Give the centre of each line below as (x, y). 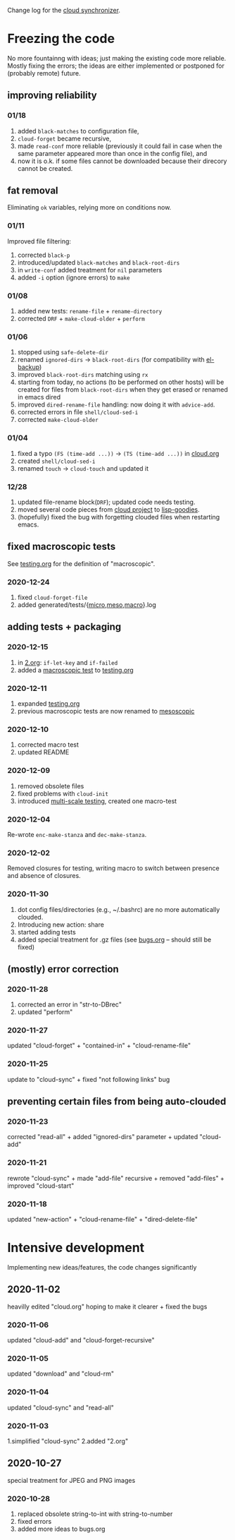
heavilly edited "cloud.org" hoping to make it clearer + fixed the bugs (107, 1306)
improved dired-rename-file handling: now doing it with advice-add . (116, 404)
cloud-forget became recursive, (64, 138)
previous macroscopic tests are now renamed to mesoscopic (106, 711)
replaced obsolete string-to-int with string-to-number (95, 1514)
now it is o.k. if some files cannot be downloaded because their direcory (122, 161)
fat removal (33, 191)
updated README (43, 752)
